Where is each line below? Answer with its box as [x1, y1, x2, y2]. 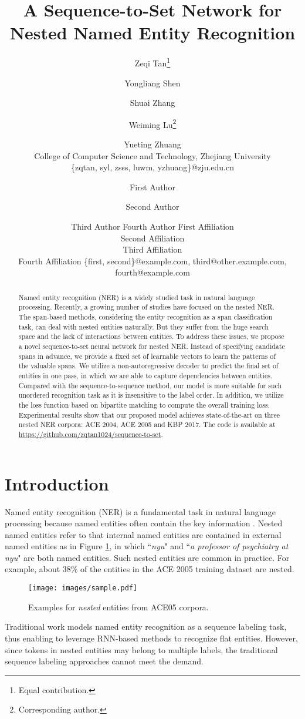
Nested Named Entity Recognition [9, 21, 296, 45]
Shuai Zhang [130, 96, 175, 109]
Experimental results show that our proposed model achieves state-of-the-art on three [18, 409, 280, 419]
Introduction [5, 471, 109, 495]
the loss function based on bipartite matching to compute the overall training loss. [18, 399, 270, 409]
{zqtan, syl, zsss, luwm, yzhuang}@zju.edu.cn [71, 161, 234, 173]
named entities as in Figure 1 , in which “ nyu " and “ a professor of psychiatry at [5, 540, 289, 552]
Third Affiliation [123, 243, 182, 256]
